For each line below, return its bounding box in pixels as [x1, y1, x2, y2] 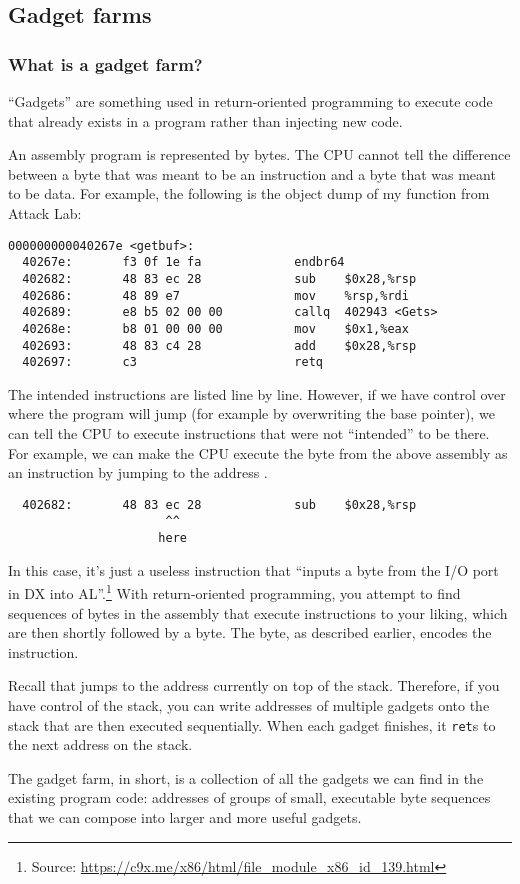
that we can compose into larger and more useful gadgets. [8, 807, 362, 827]
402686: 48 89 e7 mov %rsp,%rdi [22, 288, 409, 303]
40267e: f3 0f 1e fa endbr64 [22, 255, 345, 270]
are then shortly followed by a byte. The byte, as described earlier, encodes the [8, 622, 492, 643]
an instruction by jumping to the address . [8, 462, 268, 483]
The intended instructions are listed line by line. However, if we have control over [8, 383, 506, 404]
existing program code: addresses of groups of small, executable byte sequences [8, 787, 491, 808]
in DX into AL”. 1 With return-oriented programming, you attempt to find [8, 580, 461, 603]
